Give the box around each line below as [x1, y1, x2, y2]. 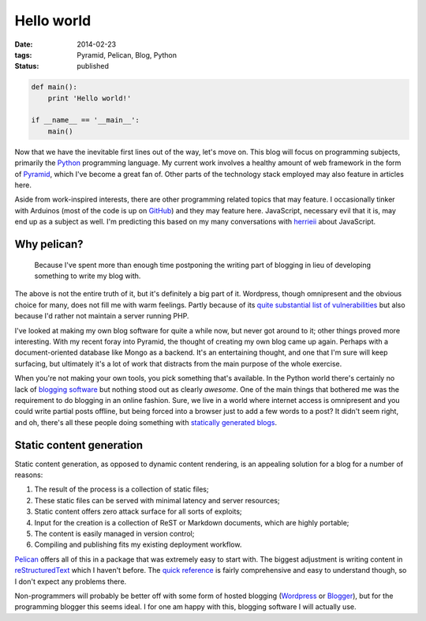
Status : [14, 62, 39, 71]
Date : [14, 40, 33, 49]
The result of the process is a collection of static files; [34, 484, 209, 494]
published [77, 62, 110, 71]
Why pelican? [14, 238, 84, 251]
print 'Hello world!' [47, 93, 132, 103]
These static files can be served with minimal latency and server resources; [34, 495, 280, 505]
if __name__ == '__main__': [31, 115, 140, 125]
